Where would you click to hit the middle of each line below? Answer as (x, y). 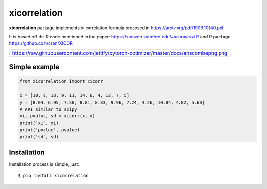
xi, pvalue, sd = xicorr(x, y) (58, 116)
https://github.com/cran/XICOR (41, 43)
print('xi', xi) (39, 123)
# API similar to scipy (48, 109)
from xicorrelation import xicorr (61, 82)
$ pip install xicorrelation (53, 176)
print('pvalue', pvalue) (50, 130)
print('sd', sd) (39, 137)
